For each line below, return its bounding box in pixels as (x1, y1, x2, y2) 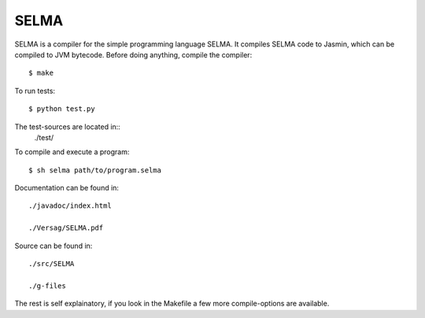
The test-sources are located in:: (14, 122, 121, 131)
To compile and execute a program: (14, 147, 130, 157)
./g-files (28, 281, 66, 290)
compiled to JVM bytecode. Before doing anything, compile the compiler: (14, 50, 253, 59)
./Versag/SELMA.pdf (28, 224, 104, 232)
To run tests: (14, 86, 55, 95)
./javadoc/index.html (28, 202, 112, 210)
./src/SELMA (28, 260, 75, 268)
